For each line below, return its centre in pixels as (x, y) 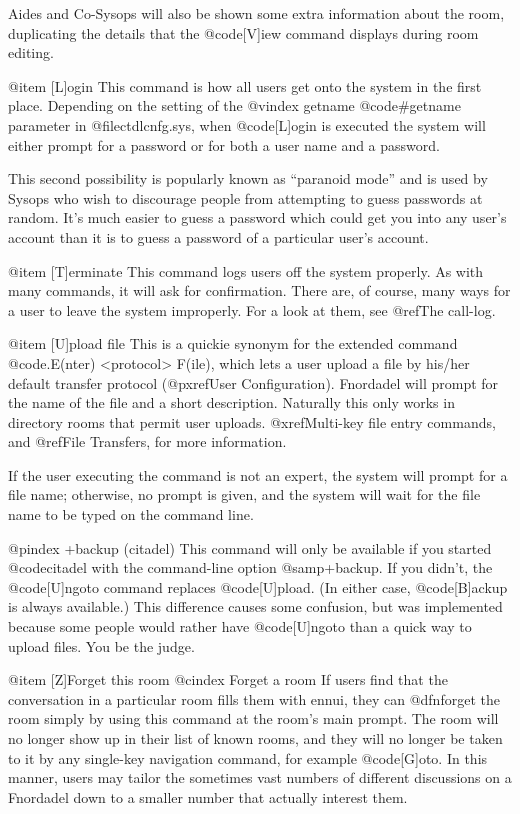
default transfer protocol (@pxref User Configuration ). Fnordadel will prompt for (253, 382)
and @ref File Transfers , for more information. (147, 441)
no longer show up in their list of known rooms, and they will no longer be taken (255, 738)
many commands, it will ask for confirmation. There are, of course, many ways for (259, 290)
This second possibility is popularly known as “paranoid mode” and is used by (248, 178)
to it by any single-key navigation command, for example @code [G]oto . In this (248, 757)
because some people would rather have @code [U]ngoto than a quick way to (240, 626)
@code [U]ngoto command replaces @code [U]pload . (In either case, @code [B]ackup (258, 586)
